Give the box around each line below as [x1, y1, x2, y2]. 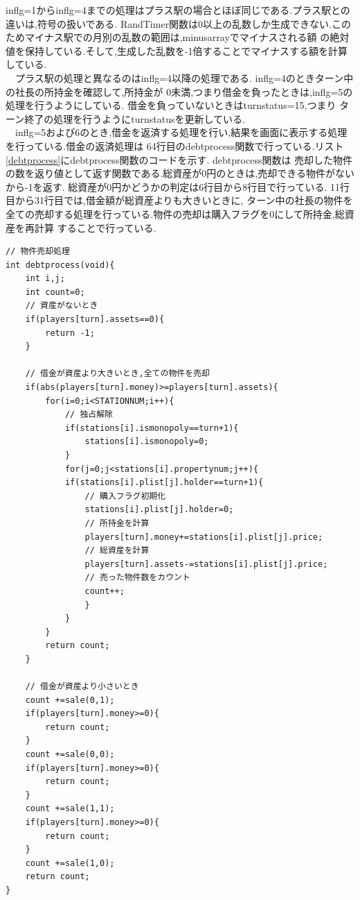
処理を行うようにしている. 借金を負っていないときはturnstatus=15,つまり [6, 98, 336, 112]
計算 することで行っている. [34, 220, 156, 235]
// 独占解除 [64, 409, 113, 420]
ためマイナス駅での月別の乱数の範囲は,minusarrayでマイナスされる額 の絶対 [6, 30, 350, 44]
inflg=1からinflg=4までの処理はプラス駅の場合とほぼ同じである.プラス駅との [6, 3, 350, 17]
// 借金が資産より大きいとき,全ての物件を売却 [25, 368, 210, 379]
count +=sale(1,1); [25, 804, 115, 814]
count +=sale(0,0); [25, 749, 115, 760]
